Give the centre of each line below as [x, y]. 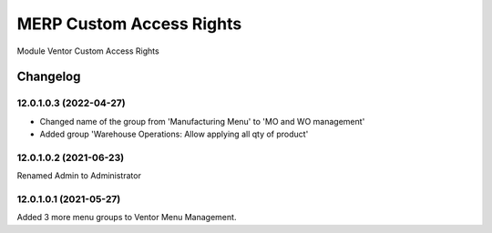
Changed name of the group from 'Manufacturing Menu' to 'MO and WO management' [202, 121]
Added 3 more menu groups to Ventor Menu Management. [127, 218]
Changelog [49, 77]
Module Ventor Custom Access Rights [88, 51]
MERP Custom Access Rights [129, 24]
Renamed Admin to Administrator [79, 176]
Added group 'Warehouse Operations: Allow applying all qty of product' [174, 134]
